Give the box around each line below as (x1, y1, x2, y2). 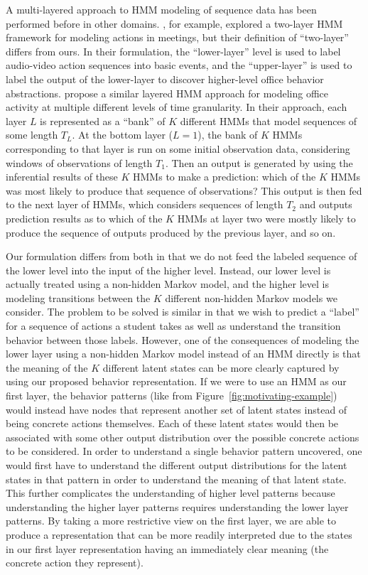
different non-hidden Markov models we (165, 290, 337, 305)
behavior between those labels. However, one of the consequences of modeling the (6, 332, 359, 347)
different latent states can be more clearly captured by (102, 360, 340, 375)
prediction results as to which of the (6, 210, 163, 225)
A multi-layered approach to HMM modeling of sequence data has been (6, 2, 317, 16)
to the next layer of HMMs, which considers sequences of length (6, 197, 283, 212)
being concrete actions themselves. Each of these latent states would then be (6, 416, 339, 431)
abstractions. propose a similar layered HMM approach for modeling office (6, 85, 329, 100)
